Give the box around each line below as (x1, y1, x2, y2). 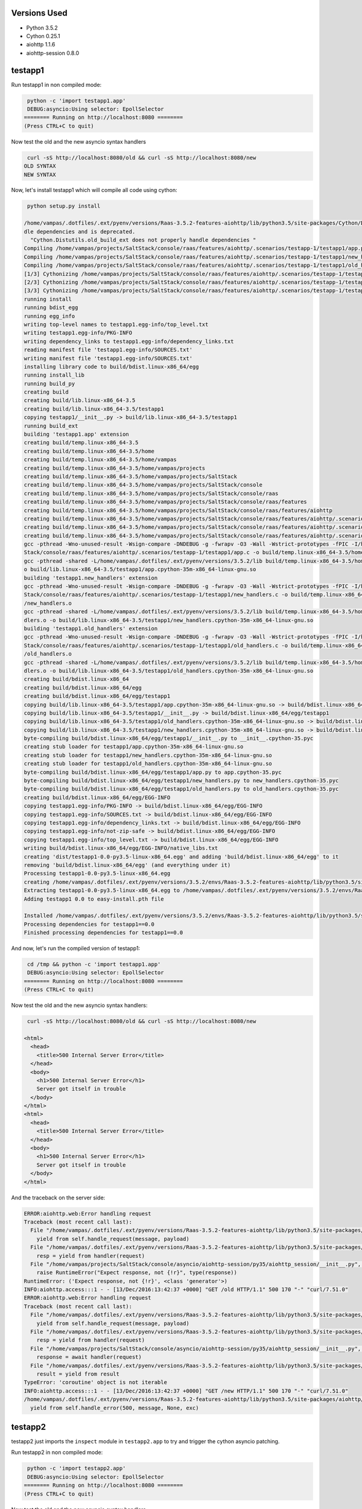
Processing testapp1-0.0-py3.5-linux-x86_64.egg (24, 870, 171, 877)
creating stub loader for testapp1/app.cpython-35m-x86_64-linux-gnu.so (24, 743, 244, 750)
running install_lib (24, 372, 84, 378)
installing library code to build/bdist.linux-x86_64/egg (24, 363, 199, 370)
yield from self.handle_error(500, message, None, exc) (30, 1404, 199, 1411)
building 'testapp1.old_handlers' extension (24, 625, 158, 632)
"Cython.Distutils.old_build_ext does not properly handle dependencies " (30, 237, 256, 244)
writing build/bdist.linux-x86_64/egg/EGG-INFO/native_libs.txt (24, 845, 218, 852)
